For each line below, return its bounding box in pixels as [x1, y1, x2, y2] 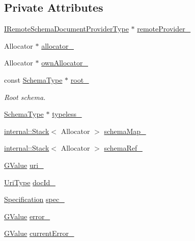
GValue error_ [4, 211, 50, 221]
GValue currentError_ [4, 228, 74, 238]
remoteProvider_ [137, 23, 191, 34]
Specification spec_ [4, 194, 65, 204]
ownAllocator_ [41, 57, 88, 68]
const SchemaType [4, 74, 63, 85]
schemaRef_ [104, 143, 143, 153]
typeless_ [52, 109, 82, 119]
